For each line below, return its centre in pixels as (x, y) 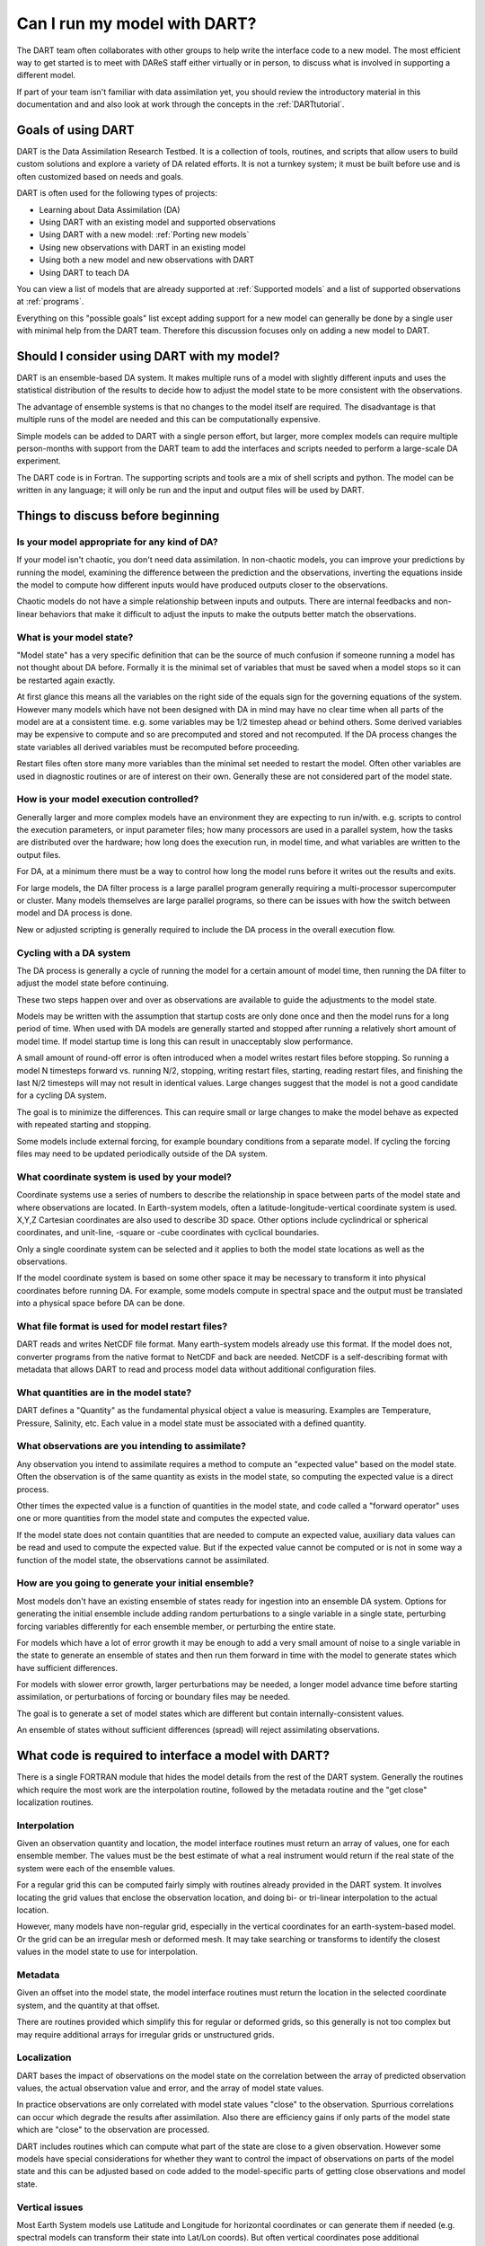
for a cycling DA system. (62, 1095)
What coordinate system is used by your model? (124, 1177)
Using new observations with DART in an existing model (142, 247)
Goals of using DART (75, 130)
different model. (46, 75)
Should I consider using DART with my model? (148, 356)
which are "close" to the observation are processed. (113, 2130)
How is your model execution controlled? (108, 800)
